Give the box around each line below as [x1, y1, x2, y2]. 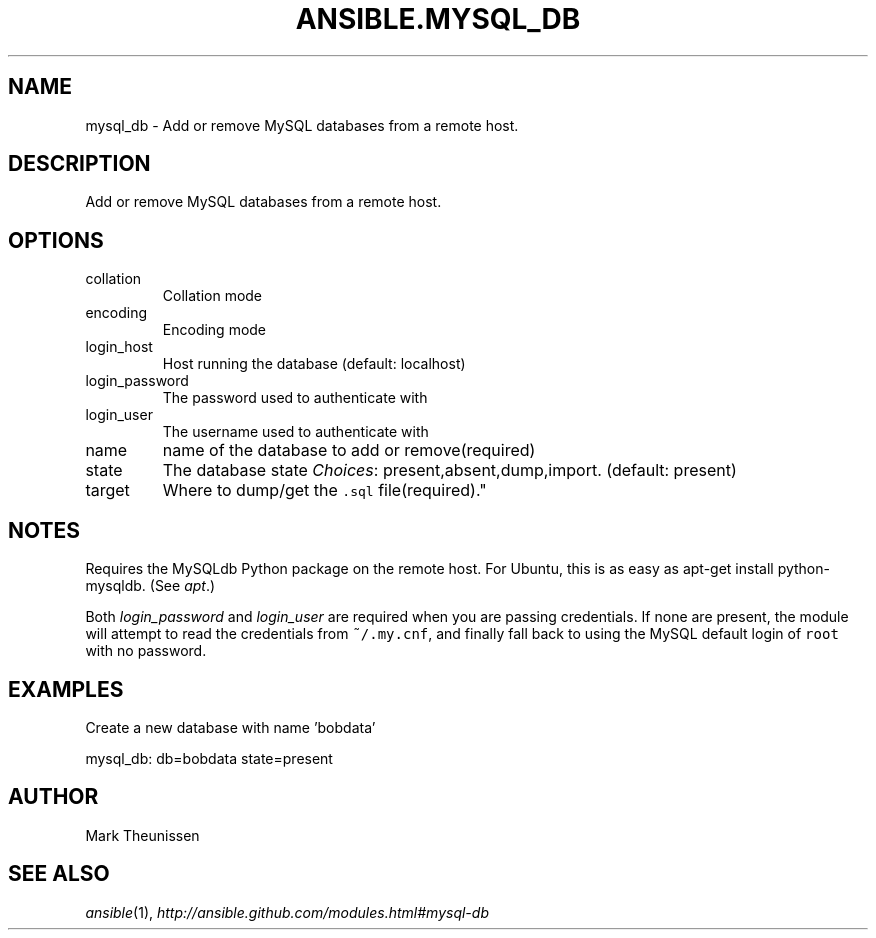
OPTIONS [8, 227, 104, 253]
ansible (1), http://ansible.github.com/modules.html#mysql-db [85, 903, 489, 921]
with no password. [85, 642, 207, 660]
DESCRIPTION [8, 151, 151, 177]
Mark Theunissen [85, 826, 200, 844]
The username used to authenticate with [162, 423, 429, 441]
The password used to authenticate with [162, 389, 428, 407]
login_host [85, 338, 153, 356]
